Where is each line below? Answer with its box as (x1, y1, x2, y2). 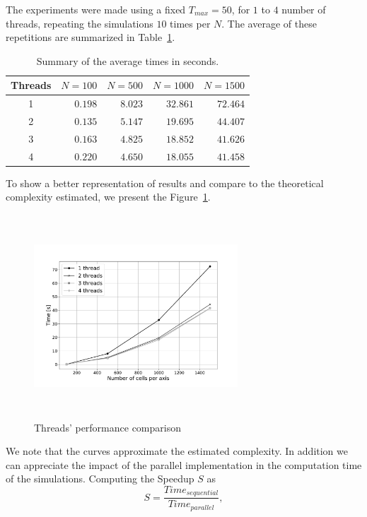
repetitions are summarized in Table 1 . (6, 30, 175, 44)
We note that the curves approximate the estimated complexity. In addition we (6, 444, 348, 458)
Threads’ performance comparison (34, 420, 181, 434)
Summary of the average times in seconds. (36, 53, 219, 68)
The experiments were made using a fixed (6, 2, 186, 16)
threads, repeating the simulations (6, 16, 153, 30)
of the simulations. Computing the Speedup (6, 471, 194, 486)
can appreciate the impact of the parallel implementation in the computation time (6, 457, 362, 472)
